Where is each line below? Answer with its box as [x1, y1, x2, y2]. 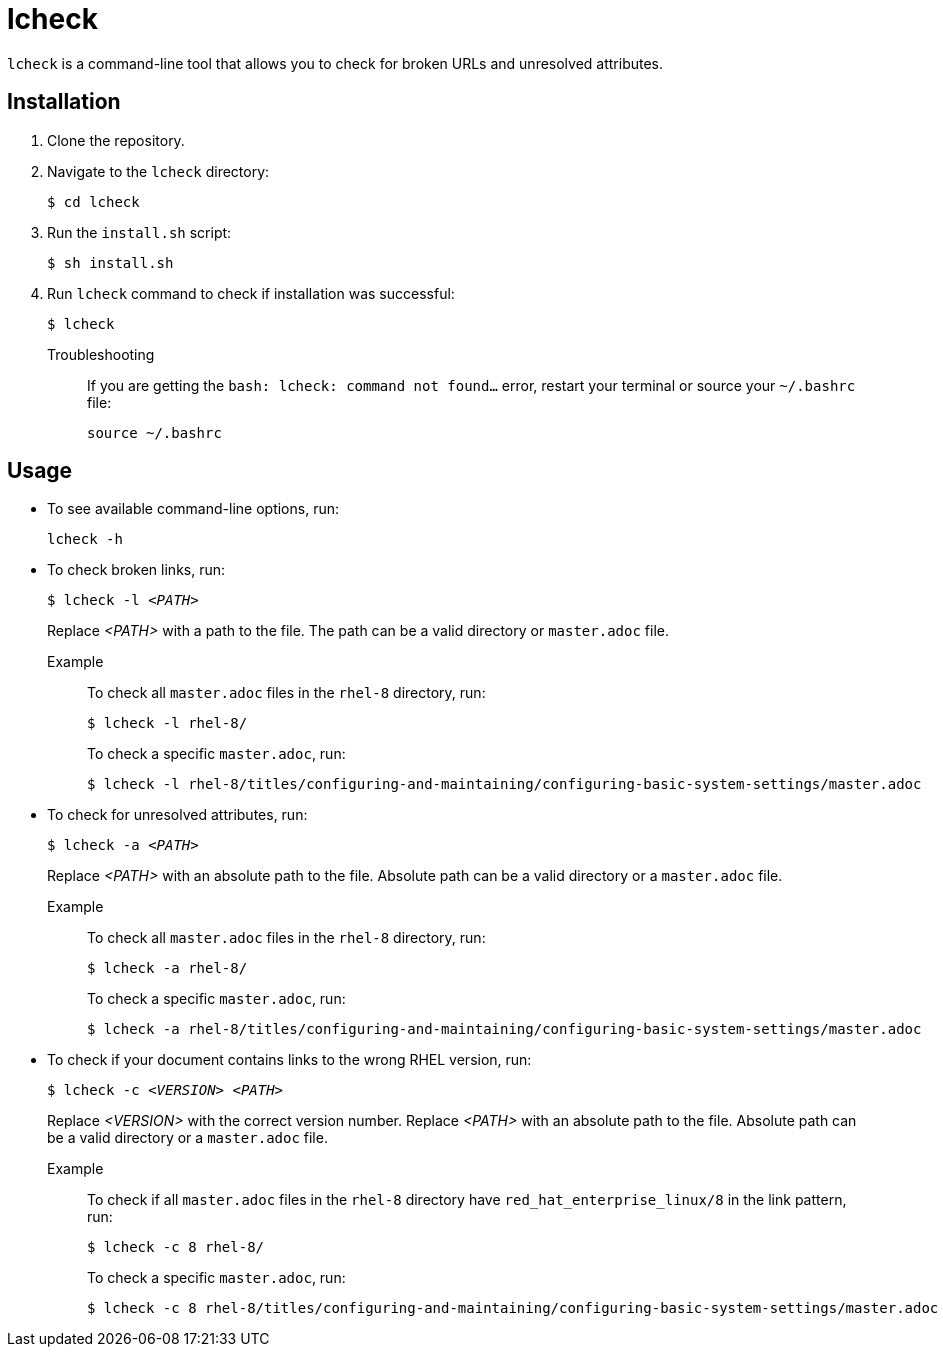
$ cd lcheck [47, 193, 140, 210]
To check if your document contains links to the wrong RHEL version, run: [47, 1051, 532, 1069]
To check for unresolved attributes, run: [47, 806, 308, 824]
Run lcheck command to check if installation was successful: [47, 284, 455, 302]
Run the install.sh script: [47, 223, 232, 241]
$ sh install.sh [47, 254, 174, 271]
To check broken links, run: [47, 561, 226, 579]
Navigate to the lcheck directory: [47, 162, 270, 180]
